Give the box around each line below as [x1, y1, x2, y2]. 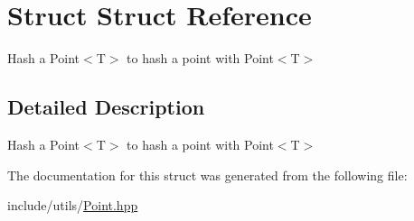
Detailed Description [7, 93, 205, 121]
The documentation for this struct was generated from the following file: [7, 165, 408, 184]
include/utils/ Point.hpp [7, 196, 138, 215]
